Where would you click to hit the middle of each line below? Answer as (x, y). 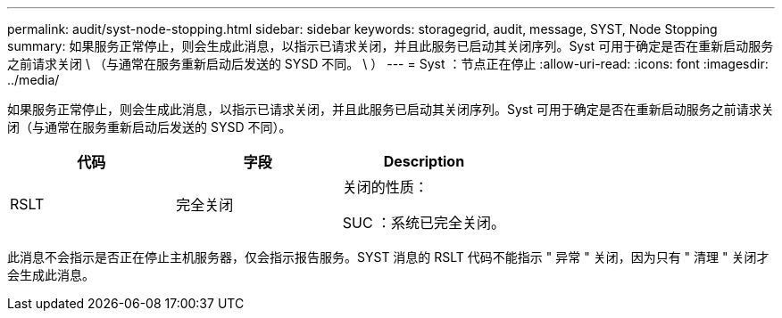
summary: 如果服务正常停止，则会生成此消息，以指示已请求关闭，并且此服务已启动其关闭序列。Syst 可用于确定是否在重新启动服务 (391, 46)
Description (424, 161)
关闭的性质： (385, 187)
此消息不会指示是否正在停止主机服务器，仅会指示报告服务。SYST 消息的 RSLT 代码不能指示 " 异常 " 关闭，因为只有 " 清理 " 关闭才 (388, 257)
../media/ (33, 80)
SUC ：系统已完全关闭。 (424, 223)
